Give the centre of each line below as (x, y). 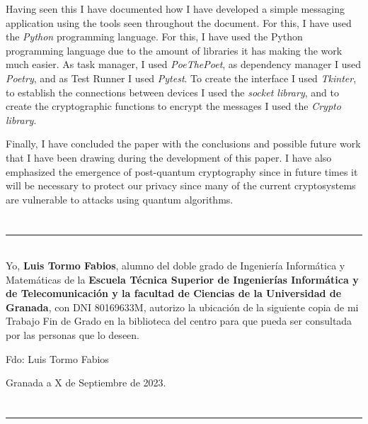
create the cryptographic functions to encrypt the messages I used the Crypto (173, 106)
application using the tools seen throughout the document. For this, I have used (179, 22)
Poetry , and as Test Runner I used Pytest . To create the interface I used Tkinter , (181, 78)
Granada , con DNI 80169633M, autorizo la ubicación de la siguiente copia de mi (182, 307)
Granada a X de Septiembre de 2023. (86, 383)
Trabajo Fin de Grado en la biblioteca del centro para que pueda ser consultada (179, 321)
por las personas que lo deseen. (73, 335)
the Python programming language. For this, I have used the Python (154, 37)
